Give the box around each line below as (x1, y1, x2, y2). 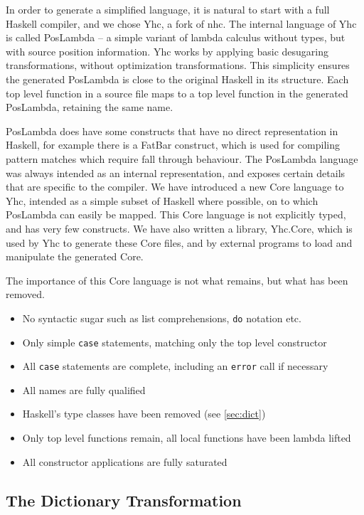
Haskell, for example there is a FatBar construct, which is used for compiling (6, 137, 340, 152)
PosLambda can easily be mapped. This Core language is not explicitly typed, (6, 207, 346, 222)
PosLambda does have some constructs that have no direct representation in (6, 123, 338, 138)
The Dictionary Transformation (6, 489, 242, 511)
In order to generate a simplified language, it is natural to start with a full (6, 2, 330, 16)
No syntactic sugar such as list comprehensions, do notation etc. (22, 310, 301, 325)
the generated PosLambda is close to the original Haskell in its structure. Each (6, 71, 349, 86)
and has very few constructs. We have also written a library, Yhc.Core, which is (6, 221, 353, 235)
